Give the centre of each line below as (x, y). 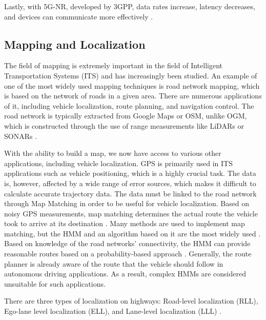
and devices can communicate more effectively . (79, 16)
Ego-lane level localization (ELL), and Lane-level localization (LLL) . (113, 311)
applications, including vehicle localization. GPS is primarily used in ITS (118, 163)
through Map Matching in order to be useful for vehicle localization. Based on (127, 203)
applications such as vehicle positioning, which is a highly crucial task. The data (130, 173)
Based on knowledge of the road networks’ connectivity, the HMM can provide (127, 243)
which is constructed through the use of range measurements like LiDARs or (124, 125)
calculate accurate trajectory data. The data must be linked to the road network (130, 193)
